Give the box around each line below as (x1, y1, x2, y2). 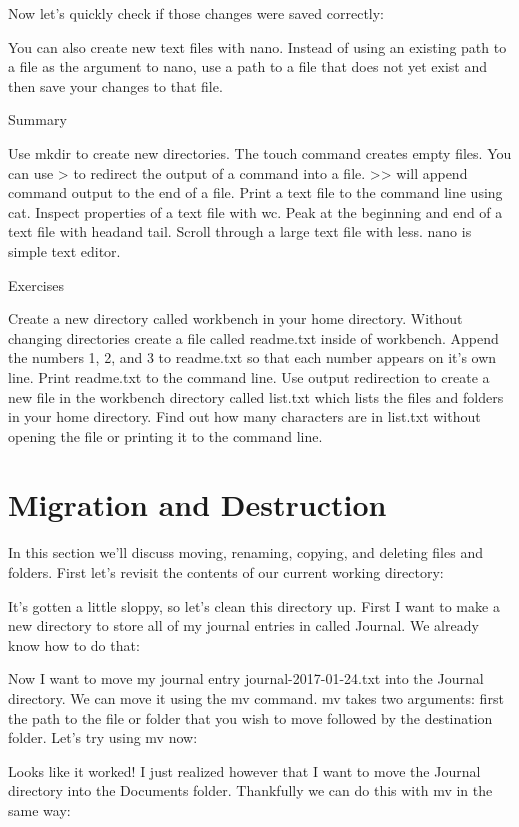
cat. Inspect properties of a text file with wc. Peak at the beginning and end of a (8, 201, 503, 222)
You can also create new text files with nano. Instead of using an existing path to (8, 36, 507, 57)
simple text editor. (8, 240, 121, 261)
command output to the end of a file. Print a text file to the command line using (8, 182, 503, 203)
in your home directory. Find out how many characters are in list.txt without (8, 406, 481, 427)
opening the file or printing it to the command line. (8, 425, 323, 446)
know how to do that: (8, 634, 140, 655)
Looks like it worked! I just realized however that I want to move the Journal (8, 760, 481, 781)
